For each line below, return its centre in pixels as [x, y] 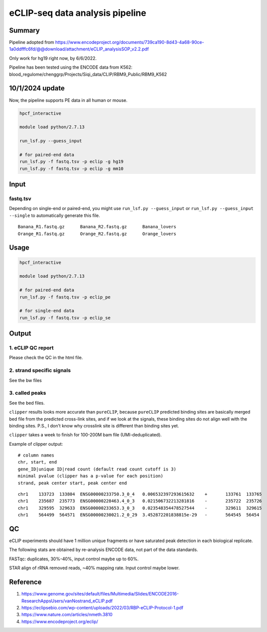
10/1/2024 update [37, 88]
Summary [24, 30]
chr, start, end [37, 462]
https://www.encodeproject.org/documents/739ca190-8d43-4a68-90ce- [130, 42]
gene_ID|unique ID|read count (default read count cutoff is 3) [97, 469]
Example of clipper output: [36, 444]
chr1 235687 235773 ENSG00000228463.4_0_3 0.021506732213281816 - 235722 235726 [140, 501]
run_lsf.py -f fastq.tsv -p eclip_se [65, 318]
